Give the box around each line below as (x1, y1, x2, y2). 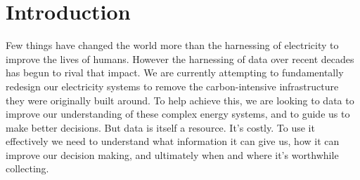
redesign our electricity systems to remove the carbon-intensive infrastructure (6, 78, 339, 93)
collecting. (6, 161, 49, 176)
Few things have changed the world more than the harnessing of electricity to (6, 38, 339, 53)
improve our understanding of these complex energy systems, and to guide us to (6, 106, 350, 121)
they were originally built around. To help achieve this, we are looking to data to (6, 92, 354, 107)
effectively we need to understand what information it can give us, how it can (6, 134, 340, 148)
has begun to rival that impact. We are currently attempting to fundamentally (6, 65, 344, 80)
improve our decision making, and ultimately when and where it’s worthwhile (6, 147, 339, 162)
